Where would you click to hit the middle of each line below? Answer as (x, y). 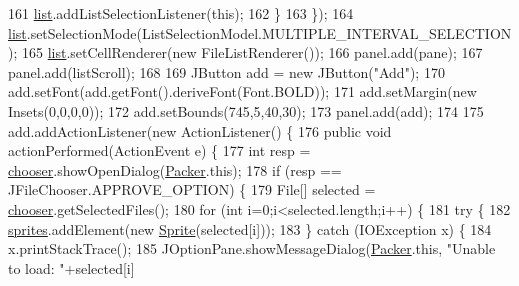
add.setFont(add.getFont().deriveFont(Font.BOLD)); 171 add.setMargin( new (242, 91)
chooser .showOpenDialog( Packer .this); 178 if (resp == (175, 169)
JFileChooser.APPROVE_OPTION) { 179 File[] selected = (192, 189)
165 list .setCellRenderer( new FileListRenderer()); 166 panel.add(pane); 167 (252, 52)
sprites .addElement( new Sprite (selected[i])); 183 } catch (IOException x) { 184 (250, 228)
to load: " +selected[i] (71, 267)
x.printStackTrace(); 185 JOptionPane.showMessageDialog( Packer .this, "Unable (252, 248)
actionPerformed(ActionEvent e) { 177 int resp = (159, 150)
